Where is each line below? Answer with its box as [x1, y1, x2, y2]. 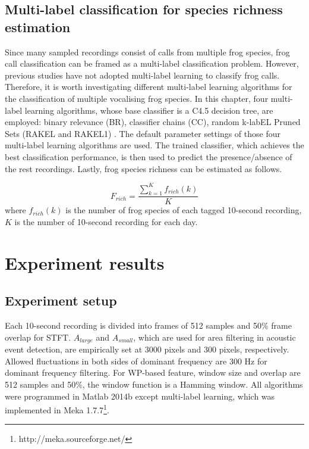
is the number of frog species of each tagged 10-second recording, [65, 204, 302, 216]
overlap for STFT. [5, 330, 71, 343]
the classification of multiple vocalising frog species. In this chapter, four [5, 92, 269, 104]
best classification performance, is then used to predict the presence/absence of [5, 150, 292, 163]
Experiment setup [5, 291, 117, 310]
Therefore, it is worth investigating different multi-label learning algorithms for [5, 80, 292, 93]
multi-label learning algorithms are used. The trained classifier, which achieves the [5, 139, 304, 151]
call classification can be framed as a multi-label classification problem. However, [5, 57, 299, 70]
